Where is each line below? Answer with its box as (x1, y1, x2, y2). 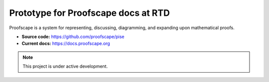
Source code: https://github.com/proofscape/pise (21, 34, 125, 40)
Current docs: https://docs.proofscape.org (21, 41, 111, 46)
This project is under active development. (22, 63, 108, 69)
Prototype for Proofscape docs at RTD (9, 7, 170, 18)
